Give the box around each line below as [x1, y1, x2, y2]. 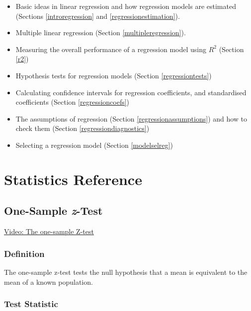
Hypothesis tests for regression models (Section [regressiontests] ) [15, 70, 212, 80]
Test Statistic [4, 298, 58, 310]
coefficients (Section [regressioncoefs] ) [15, 97, 130, 107]
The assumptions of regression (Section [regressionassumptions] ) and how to [15, 113, 248, 124]
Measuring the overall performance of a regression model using [15, 44, 207, 54]
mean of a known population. [4, 276, 93, 287]
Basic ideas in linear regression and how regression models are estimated [15, 1, 236, 11]
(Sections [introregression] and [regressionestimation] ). [15, 10, 180, 21]
